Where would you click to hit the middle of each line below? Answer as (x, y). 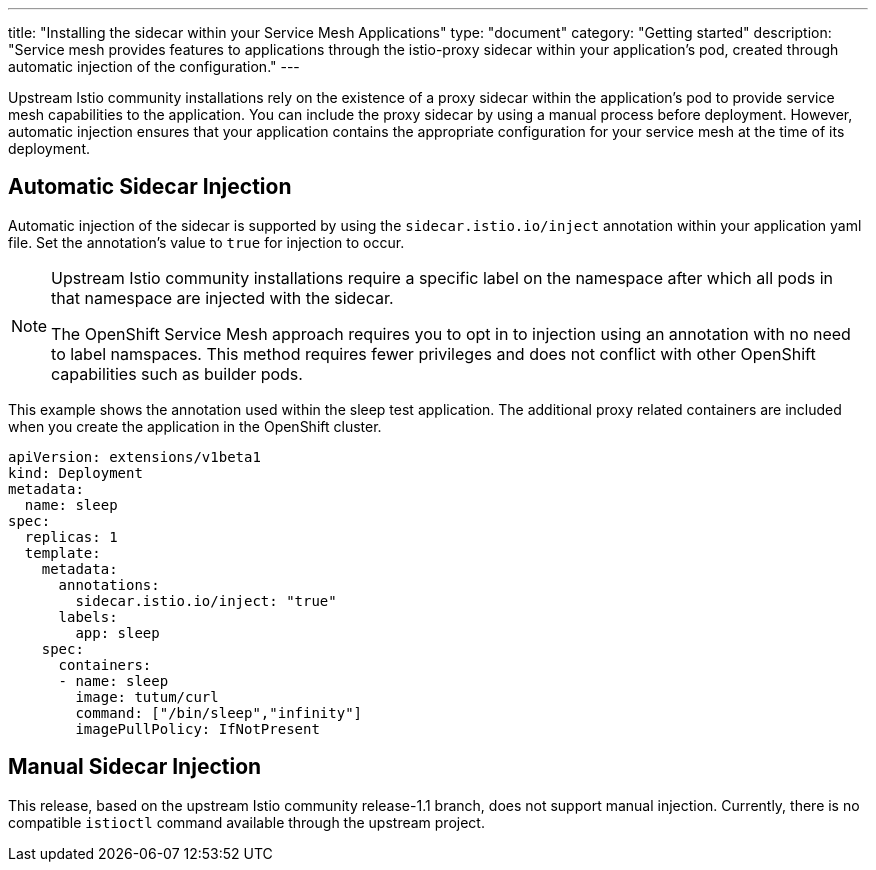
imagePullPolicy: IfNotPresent (197, 728)
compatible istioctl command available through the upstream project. (246, 822)
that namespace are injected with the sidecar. (222, 297)
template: (62, 552)
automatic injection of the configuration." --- (154, 66)
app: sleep (117, 632)
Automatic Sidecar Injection (150, 187)
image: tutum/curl (147, 696)
